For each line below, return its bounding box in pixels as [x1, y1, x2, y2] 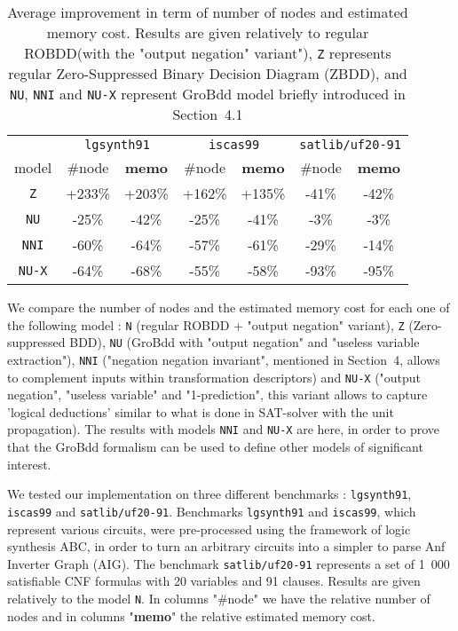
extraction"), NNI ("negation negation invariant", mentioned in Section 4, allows [7, 350, 440, 368]
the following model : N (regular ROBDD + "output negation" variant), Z [7, 315, 405, 334]
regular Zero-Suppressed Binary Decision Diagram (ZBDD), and [8, 63, 407, 83]
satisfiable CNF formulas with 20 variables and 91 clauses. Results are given [7, 572, 421, 590]
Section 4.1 [172, 104, 243, 124]
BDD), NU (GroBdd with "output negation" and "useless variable [69, 333, 420, 351]
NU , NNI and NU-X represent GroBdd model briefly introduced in [9, 83, 406, 104]
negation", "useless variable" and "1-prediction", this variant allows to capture [7, 385, 428, 404]
